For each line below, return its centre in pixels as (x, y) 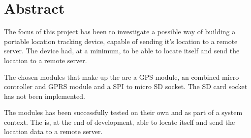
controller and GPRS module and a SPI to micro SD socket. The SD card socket (126, 86)
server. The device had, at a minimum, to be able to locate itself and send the (122, 51)
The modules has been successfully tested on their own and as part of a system (123, 112)
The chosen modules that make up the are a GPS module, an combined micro (122, 77)
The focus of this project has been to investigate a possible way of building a (120, 32)
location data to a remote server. (53, 131)
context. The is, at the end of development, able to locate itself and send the (120, 122)
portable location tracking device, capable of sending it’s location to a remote (121, 41)
